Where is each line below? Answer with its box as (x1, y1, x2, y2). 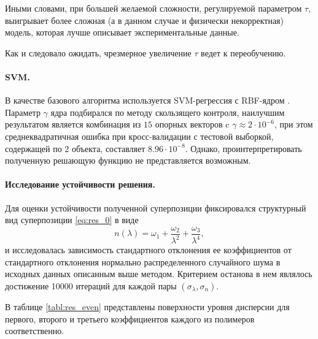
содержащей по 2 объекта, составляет (5, 142, 145, 154)
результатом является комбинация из (5, 118, 141, 131)
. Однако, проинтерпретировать (185, 142, 302, 154)
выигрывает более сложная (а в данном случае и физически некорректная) (5, 13, 284, 26)
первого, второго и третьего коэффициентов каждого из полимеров (5, 312, 255, 325)
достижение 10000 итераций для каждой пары (5, 279, 177, 292)
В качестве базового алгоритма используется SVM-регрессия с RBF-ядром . (5, 94, 290, 107)
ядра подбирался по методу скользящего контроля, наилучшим (50, 105, 285, 118)
